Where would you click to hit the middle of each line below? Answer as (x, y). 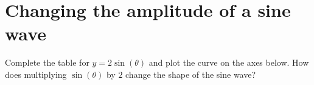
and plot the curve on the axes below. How (229, 62)
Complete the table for (47, 62)
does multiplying (36, 74)
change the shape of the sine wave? (191, 74)
